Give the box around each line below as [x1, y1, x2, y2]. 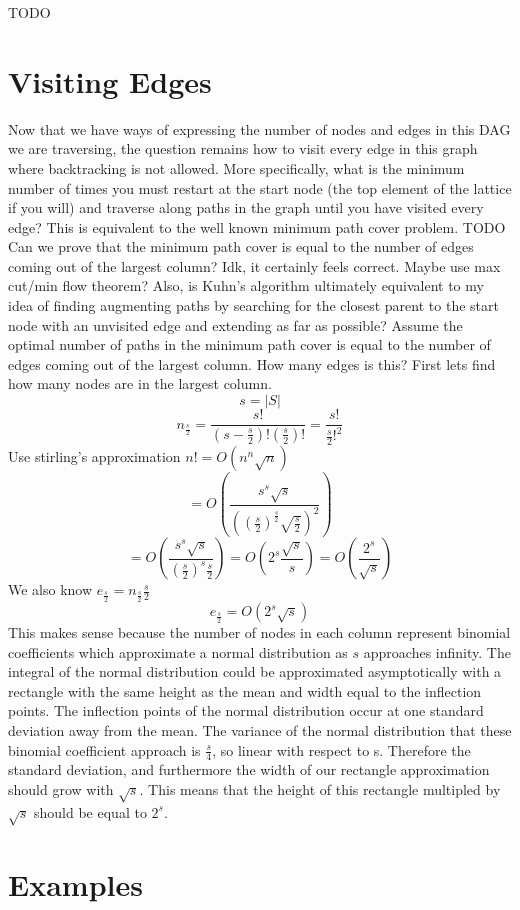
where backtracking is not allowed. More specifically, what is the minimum [8, 157, 465, 178]
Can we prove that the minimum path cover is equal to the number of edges [8, 236, 474, 257]
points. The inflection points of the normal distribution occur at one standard [8, 700, 484, 721]
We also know [8, 579, 93, 600]
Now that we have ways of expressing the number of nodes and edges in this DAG [8, 118, 511, 139]
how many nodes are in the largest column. [8, 373, 272, 394]
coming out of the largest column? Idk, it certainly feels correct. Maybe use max [8, 255, 501, 276]
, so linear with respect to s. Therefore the [212, 739, 471, 760]
